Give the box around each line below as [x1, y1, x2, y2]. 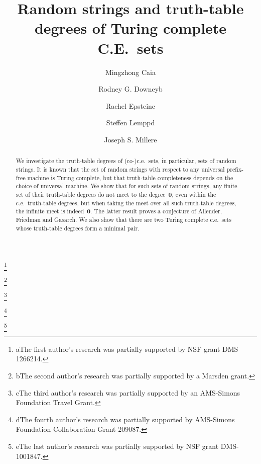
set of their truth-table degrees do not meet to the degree [16, 190, 166, 198]
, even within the [172, 190, 216, 198]
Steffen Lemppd [106, 117, 155, 128]
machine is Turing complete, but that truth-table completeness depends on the [27, 173, 233, 182]
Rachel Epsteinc [105, 100, 156, 111]
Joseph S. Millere [104, 134, 157, 144]
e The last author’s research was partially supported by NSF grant [16, 440, 219, 451]
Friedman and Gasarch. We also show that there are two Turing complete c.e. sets [16, 215, 231, 223]
